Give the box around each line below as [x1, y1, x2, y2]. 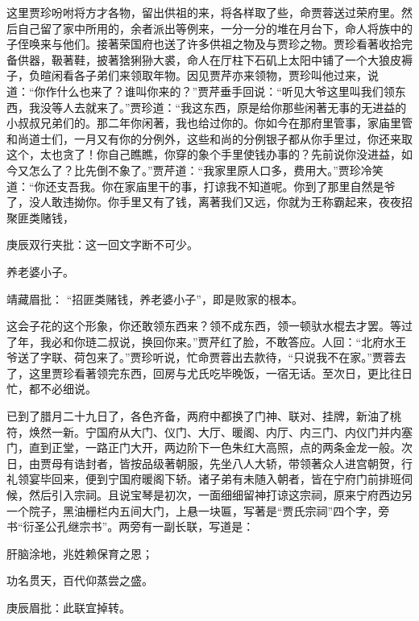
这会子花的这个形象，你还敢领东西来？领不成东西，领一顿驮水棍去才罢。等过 [6, 317, 413, 334]
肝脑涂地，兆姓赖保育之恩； [6, 544, 153, 561]
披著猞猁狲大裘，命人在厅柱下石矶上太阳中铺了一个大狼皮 [96, 51, 401, 68]
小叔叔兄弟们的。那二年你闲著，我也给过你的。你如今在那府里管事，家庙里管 [6, 114, 413, 131]
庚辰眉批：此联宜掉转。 [6, 599, 131, 615]
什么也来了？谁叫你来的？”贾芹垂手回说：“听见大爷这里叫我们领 [56, 82, 395, 99]
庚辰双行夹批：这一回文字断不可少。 [6, 236, 198, 253]
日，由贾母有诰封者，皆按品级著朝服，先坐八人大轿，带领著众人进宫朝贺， [6, 454, 401, 471]
